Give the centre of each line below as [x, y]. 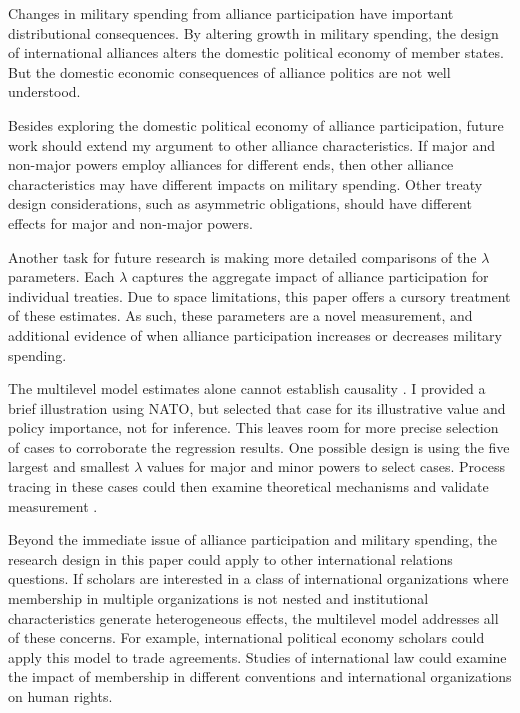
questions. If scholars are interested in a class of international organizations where [258, 578]
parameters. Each [61, 276]
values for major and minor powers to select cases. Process [326, 466]
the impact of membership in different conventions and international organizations [260, 676]
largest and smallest [69, 466]
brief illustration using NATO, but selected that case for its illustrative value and [257, 407]
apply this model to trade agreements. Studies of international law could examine [257, 656]
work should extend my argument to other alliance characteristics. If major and [251, 144]
